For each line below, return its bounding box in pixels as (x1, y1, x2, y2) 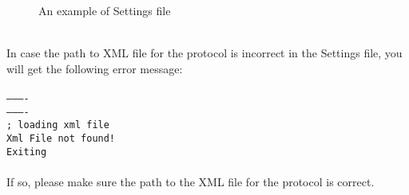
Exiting (6, 146, 47, 158)
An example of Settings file (38, 2, 171, 18)
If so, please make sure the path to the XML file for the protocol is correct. (6, 173, 375, 189)
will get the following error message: (6, 60, 183, 76)
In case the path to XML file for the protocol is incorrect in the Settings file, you (6, 45, 403, 61)
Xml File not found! (6, 132, 116, 144)
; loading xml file (6, 119, 109, 131)
